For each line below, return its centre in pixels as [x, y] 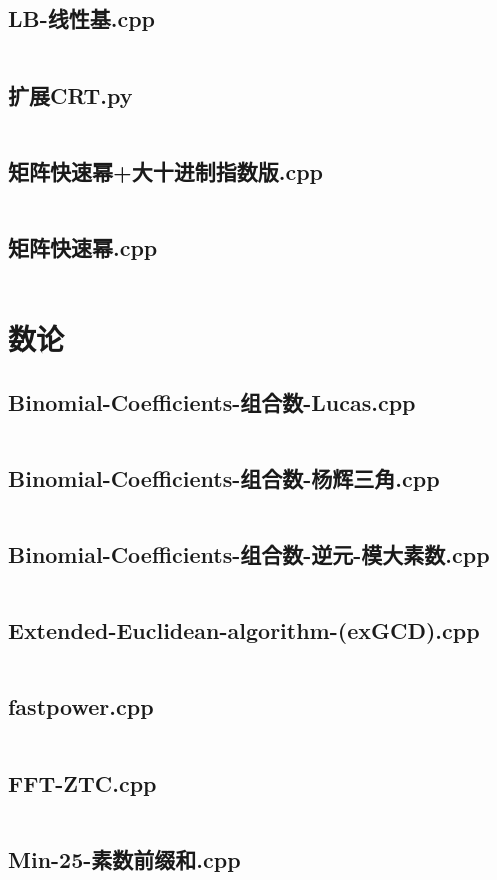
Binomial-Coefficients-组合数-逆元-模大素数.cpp [249, 553]
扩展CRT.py [70, 94]
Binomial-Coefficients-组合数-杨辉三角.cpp [224, 477]
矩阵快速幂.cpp [83, 247]
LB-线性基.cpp [82, 18]
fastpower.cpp [81, 706]
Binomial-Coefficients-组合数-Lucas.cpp [212, 401]
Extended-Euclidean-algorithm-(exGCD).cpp [244, 630]
